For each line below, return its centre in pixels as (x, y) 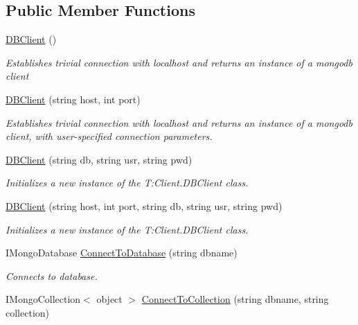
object (109, 299)
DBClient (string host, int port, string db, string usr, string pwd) (144, 205)
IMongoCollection (43, 299)
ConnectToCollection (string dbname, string (235, 299)
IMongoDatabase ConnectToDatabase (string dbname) (122, 253)
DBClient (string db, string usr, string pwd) (99, 159)
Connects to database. (52, 275)
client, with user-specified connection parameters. (109, 136)
